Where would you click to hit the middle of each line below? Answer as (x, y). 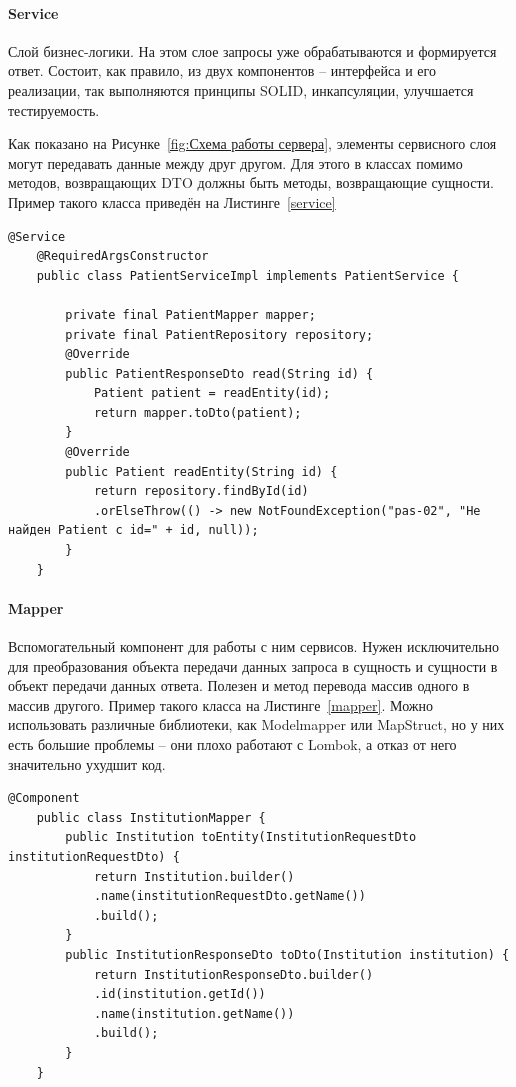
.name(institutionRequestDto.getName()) (229, 896)
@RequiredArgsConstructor (122, 256)
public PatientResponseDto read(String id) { (219, 373)
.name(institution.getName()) (194, 1013)
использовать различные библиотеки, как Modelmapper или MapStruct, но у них (256, 724)
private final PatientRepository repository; (219, 334)
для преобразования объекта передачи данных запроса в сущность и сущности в (253, 665)
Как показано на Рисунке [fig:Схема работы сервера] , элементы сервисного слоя (252, 143)
